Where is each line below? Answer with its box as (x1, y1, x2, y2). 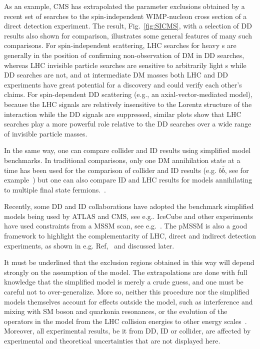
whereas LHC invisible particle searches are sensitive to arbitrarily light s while (4, 59, 246, 70)
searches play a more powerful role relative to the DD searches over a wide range (4, 118, 251, 129)
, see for (224, 164, 249, 175)
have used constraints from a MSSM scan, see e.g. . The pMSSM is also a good (4, 220, 247, 231)
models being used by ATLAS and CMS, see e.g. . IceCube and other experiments (4, 210, 253, 221)
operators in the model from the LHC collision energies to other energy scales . (4, 315, 247, 326)
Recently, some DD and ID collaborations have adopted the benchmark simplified (4, 201, 254, 211)
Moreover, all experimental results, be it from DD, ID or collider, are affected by (4, 325, 251, 336)
